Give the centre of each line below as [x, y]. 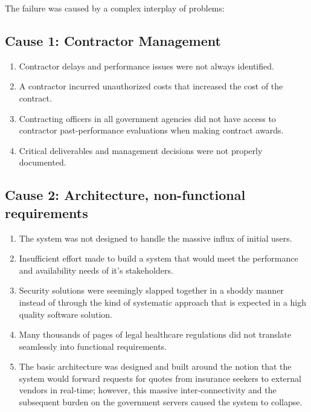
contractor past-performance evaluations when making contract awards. [151, 130]
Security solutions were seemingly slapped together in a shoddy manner [151, 290]
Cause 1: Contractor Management [113, 40]
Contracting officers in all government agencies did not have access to [147, 118]
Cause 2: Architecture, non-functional [125, 195]
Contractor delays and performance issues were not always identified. [146, 66]
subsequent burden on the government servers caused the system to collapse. [161, 402]
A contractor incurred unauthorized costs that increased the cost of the [151, 86]
